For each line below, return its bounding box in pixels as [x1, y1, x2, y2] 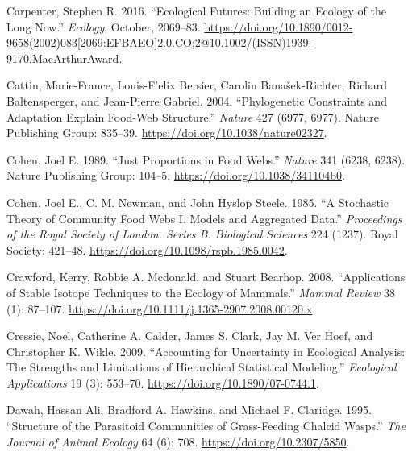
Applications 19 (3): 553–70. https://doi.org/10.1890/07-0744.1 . [6, 374, 319, 391]
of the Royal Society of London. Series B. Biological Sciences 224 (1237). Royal [6, 226, 398, 243]
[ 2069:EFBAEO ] [77, 34, 158, 51]
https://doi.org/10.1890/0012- [204, 18, 353, 35]
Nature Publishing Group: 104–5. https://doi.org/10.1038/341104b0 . [6, 167, 345, 184]
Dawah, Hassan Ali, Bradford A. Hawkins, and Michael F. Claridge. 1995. [6, 401, 372, 418]
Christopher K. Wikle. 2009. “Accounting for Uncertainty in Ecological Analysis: [6, 342, 406, 359]
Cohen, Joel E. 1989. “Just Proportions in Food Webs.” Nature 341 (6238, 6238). [6, 151, 406, 168]
